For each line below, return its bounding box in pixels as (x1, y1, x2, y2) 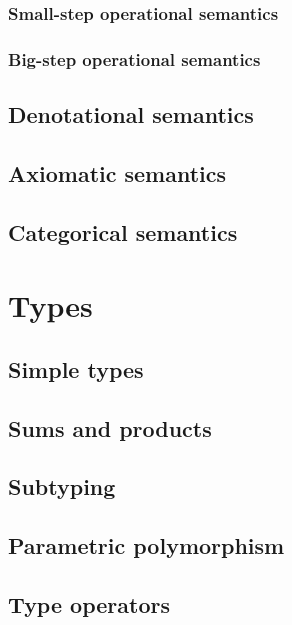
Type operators (8, 588, 170, 619)
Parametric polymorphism (8, 530, 285, 561)
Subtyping (8, 471, 116, 502)
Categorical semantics (8, 216, 238, 247)
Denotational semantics (8, 99, 254, 130)
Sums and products (8, 412, 212, 443)
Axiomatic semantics (8, 157, 227, 188)
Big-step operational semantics (8, 46, 261, 71)
